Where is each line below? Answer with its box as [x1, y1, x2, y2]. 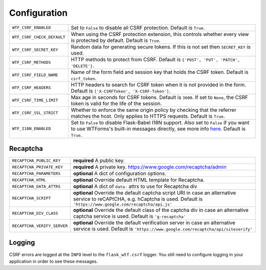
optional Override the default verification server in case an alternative [73, 219, 236, 226]
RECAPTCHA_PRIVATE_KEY [12, 164, 64, 169]
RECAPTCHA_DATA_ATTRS [12, 184, 61, 189]
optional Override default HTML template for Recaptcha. [73, 176, 205, 183]
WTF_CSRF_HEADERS [12, 85, 51, 91]
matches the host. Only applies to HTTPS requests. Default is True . [70, 112, 225, 119]
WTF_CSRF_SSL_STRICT [12, 110, 59, 116]
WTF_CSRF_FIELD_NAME [12, 72, 59, 78]
